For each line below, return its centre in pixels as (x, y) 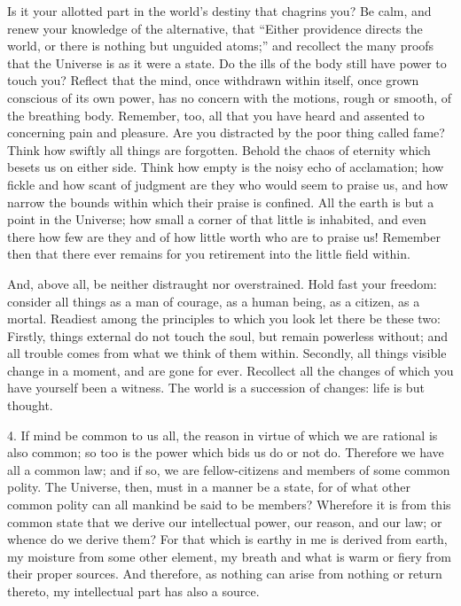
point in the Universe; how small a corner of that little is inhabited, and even (217, 219)
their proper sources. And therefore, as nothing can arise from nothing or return (225, 574)
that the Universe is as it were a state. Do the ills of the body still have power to (227, 62)
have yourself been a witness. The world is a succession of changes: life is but (216, 388)
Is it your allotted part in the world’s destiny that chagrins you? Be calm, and (219, 11)
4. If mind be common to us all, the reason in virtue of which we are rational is (223, 435)
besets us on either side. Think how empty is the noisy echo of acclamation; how (226, 167)
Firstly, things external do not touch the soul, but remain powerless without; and (227, 335)
